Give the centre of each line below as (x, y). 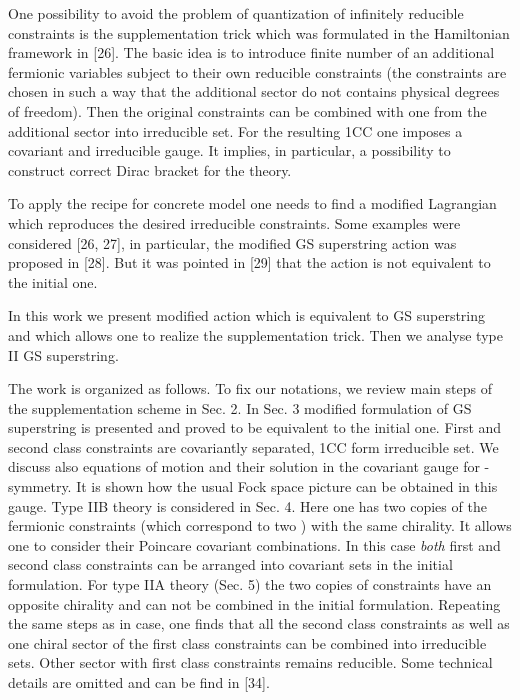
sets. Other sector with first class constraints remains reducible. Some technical (250, 662)
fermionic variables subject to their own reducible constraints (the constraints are (257, 71)
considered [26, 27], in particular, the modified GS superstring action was (232, 242)
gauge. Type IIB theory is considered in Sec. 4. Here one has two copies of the (247, 505)
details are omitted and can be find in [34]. (139, 682)
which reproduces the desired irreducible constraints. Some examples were (234, 222)
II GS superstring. (63, 354)
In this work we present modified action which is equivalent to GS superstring (247, 315)
